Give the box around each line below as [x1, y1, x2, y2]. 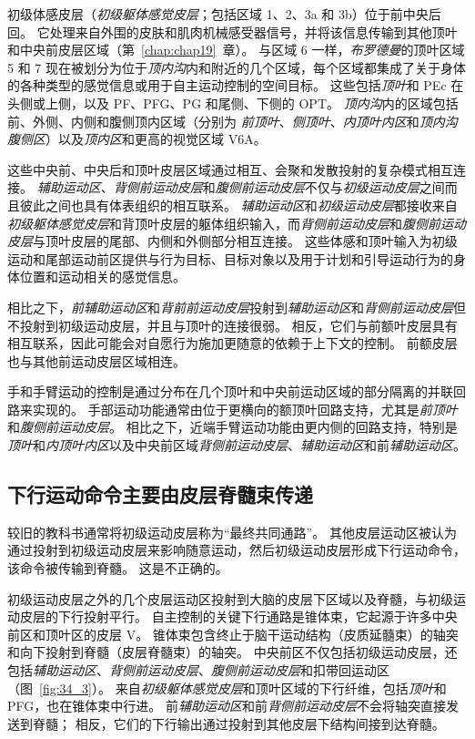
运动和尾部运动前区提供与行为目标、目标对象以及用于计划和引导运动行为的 [7, 249, 453, 268]
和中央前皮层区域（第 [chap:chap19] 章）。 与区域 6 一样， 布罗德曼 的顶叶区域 [7, 40, 465, 59]
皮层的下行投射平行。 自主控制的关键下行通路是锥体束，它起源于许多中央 [19, 607, 458, 626]
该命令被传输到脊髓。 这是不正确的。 [7, 559, 228, 578]
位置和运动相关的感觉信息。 [19, 267, 186, 286]
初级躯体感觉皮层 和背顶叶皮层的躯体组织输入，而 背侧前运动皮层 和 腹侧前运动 [7, 213, 466, 232]
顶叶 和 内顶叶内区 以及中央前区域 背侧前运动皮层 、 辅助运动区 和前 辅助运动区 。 [7, 436, 466, 455]
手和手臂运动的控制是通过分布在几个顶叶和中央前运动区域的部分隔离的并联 [7, 382, 453, 401]
